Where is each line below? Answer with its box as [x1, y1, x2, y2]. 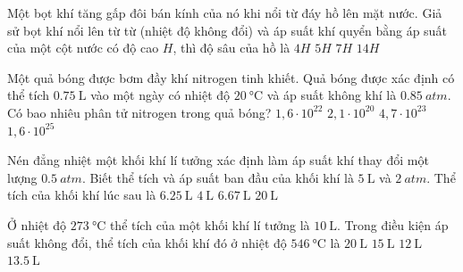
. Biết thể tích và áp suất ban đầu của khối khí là [81, 168, 354, 186]
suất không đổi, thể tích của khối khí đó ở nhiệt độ [7, 233, 287, 251]
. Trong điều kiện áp [337, 215, 449, 234]
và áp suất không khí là [266, 86, 397, 104]
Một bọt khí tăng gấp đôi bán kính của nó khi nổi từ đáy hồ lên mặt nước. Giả [7, 4, 442, 21]
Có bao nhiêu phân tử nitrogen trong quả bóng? [7, 103, 272, 121]
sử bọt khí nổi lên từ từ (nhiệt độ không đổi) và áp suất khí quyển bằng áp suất [7, 21, 447, 39]
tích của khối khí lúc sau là [7, 185, 156, 204]
